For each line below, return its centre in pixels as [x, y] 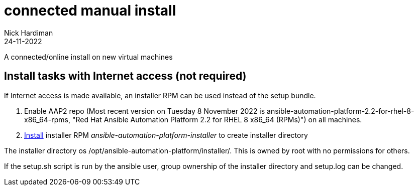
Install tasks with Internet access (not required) [125, 76]
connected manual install [90, 11]
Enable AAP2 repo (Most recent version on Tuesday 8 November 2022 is [145, 111]
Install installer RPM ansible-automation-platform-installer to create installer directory [166, 135]
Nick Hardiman [29, 33]
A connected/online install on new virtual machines [88, 57]
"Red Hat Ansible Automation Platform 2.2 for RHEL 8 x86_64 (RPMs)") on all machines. [217, 119]
